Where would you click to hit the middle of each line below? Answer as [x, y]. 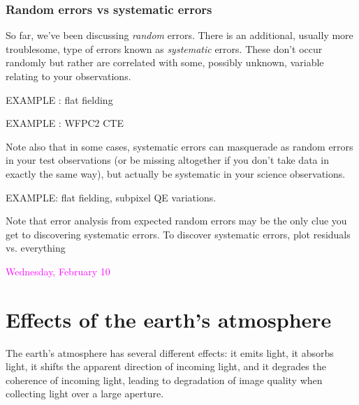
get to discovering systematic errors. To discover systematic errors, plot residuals [178, 234]
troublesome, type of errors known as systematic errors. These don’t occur [164, 48]
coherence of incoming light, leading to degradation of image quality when [164, 380]
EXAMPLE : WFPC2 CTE [65, 123]
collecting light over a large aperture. [85, 393]
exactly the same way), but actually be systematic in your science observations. [176, 173]
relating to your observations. [68, 76]
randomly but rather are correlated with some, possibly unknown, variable [165, 62]
